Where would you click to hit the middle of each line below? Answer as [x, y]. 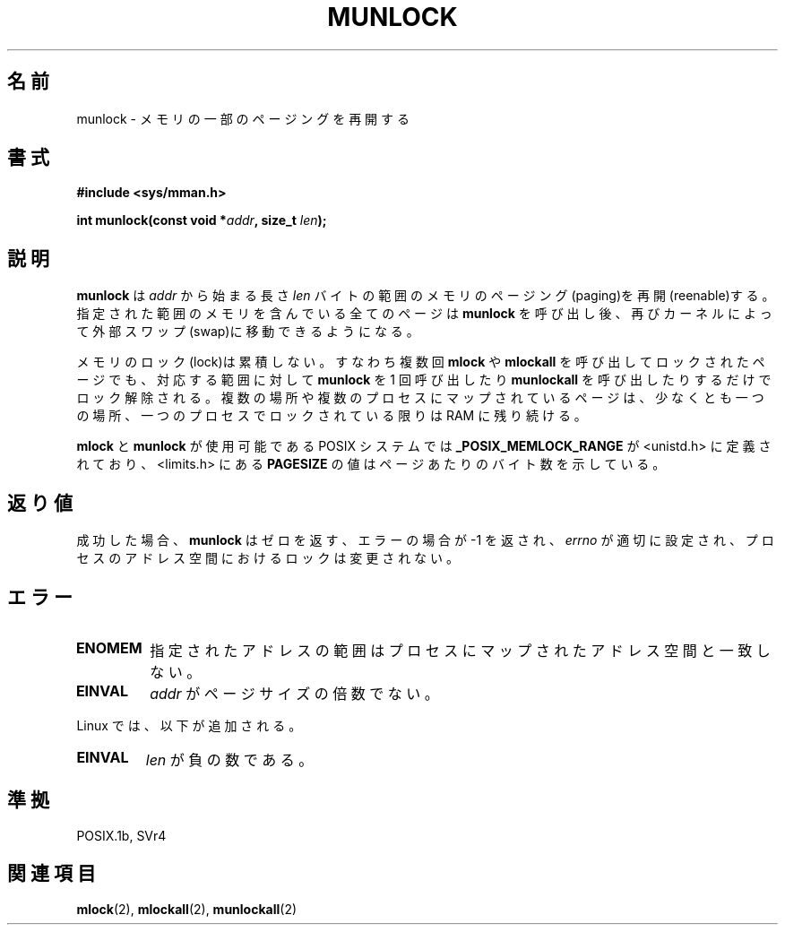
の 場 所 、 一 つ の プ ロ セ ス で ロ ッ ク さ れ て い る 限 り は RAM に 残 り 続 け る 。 [332, 416]
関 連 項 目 [52, 874]
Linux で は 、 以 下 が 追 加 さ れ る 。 [189, 725]
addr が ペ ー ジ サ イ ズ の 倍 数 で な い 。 [294, 693]
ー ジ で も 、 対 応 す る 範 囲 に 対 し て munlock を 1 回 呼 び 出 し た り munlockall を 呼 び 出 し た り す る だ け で [424, 380]
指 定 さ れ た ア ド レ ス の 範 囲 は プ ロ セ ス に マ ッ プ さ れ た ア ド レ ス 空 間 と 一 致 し [460, 650]
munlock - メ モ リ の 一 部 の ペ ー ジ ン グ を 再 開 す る [243, 118]
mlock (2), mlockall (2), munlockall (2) [187, 909]
